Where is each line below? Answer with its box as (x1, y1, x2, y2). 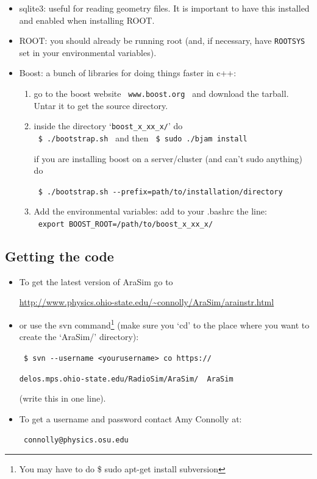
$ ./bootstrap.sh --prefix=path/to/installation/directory (38, 187, 283, 196)
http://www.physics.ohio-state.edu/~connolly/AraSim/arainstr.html (19, 296, 274, 308)
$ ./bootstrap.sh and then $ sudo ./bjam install (38, 131, 248, 144)
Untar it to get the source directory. (34, 99, 168, 112)
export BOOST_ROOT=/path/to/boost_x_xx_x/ (38, 220, 213, 229)
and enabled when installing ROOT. (19, 13, 155, 26)
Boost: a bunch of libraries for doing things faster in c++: (19, 66, 237, 79)
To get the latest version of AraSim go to (19, 275, 173, 288)
